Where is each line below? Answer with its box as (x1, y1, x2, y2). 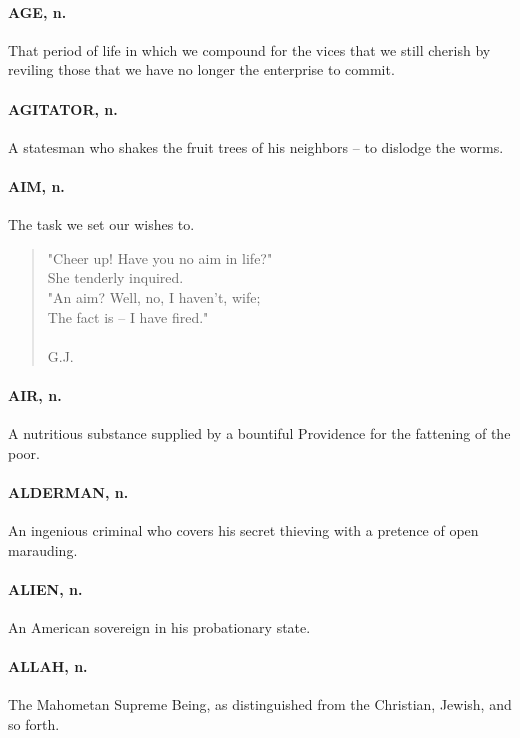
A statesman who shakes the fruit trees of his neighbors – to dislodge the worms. (8, 136, 504, 157)
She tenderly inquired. (47, 267, 184, 288)
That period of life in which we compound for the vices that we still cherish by (8, 39, 491, 60)
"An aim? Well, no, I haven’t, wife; (47, 286, 261, 307)
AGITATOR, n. (8, 98, 118, 119)
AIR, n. (8, 384, 62, 405)
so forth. (8, 714, 60, 735)
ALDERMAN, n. (8, 481, 129, 502)
